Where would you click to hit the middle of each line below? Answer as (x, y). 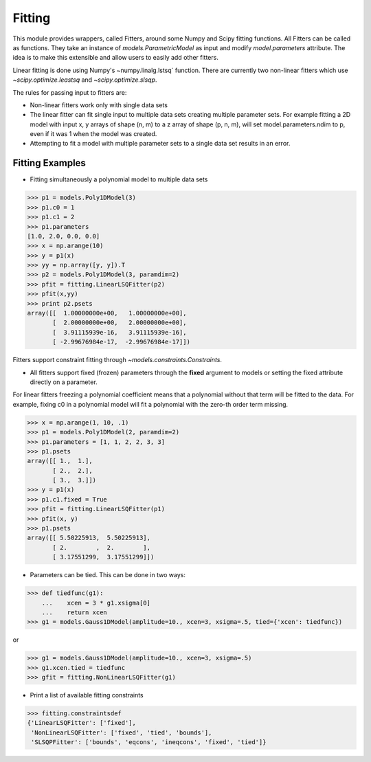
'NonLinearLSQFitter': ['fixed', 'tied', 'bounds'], (122, 732)
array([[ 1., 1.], (60, 461)
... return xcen (75, 612)
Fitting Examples (49, 163)
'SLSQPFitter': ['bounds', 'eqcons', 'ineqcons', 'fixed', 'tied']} (149, 742)
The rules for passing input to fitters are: (70, 92)
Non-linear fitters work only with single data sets (99, 105)
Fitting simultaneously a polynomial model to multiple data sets (119, 179)
